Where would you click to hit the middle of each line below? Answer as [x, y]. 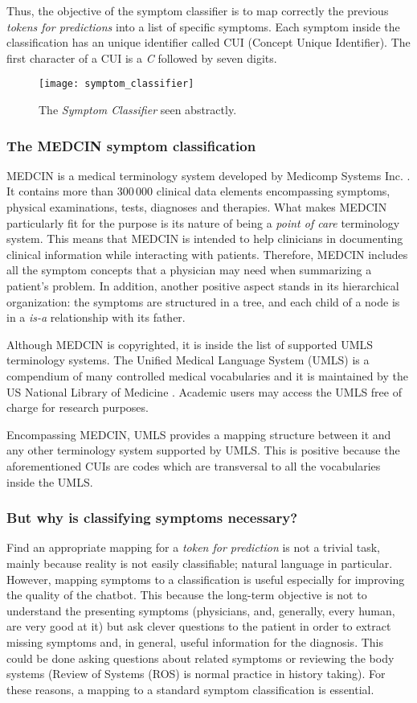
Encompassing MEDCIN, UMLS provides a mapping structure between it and [199, 434]
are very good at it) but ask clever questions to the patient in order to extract [199, 626]
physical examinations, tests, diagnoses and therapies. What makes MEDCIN [197, 207]
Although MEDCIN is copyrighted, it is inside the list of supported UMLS [190, 344]
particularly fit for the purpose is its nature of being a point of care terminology [203, 222]
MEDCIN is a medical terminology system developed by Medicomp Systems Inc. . [208, 175]
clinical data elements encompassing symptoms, [273, 191]
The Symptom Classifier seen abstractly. [138, 110]
